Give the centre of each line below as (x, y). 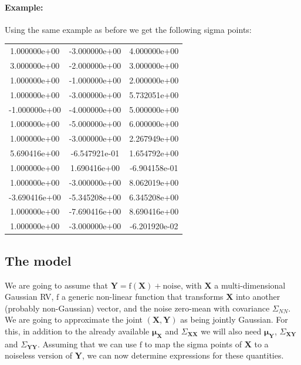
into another (258, 297)
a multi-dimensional (250, 285)
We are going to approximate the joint (74, 319)
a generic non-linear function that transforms (142, 297)
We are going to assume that (56, 285)
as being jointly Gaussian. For (234, 319)
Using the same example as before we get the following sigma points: (128, 29)
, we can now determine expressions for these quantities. (183, 355)
